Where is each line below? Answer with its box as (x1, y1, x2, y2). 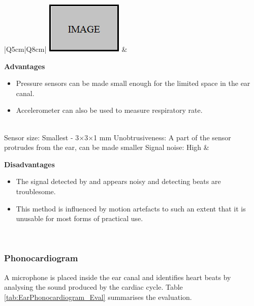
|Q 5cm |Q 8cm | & (4, 44, 128, 54)
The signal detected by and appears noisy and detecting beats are (16, 176, 221, 187)
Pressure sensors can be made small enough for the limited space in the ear (16, 78, 250, 88)
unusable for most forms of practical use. (16, 213, 143, 224)
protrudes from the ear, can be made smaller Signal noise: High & (4, 142, 209, 152)
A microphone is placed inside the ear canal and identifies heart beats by (4, 271, 231, 282)
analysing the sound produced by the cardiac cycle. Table (4, 282, 183, 292)
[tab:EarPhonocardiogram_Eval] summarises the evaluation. (4, 291, 192, 302)
